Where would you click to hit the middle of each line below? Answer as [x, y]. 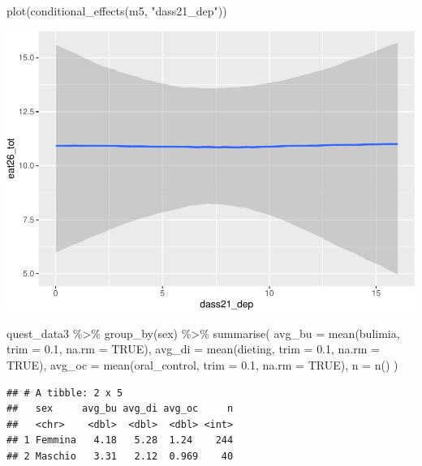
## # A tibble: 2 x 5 [65, 393]
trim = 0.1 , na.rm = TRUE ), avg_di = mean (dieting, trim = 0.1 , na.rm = [193, 349]
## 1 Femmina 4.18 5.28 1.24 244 [120, 440]
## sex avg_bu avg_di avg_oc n [120, 409]
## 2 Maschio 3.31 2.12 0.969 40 [120, 457]
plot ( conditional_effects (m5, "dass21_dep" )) [117, 11]
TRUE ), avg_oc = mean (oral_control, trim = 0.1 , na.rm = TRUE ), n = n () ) [202, 365]
